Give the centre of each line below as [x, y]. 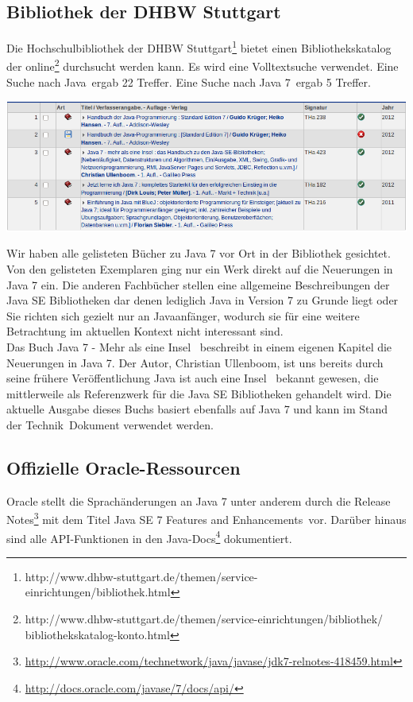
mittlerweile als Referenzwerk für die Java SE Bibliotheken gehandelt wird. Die [199, 393]
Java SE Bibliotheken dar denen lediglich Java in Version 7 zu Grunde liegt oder [203, 300]
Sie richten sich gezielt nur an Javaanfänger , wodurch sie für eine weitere [183, 315]
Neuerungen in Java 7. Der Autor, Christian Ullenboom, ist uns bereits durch [195, 362]
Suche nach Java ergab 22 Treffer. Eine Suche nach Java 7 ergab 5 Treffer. [189, 81]
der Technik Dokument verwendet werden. [110, 424]
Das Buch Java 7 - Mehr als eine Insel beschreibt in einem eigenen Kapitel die [199, 347]
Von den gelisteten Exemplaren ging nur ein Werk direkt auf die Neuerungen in [200, 269]
